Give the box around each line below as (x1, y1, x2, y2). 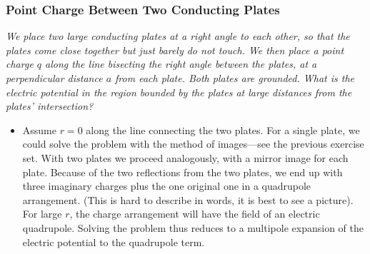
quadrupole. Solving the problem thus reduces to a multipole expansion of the (22, 220, 364, 235)
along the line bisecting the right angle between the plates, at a (45, 56, 317, 71)
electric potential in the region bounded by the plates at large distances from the (6, 84, 352, 99)
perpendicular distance (6, 71, 103, 85)
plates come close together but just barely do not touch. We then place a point (6, 42, 344, 57)
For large (22, 206, 62, 221)
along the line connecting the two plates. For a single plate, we (86, 122, 360, 137)
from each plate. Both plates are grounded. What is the (115, 71, 355, 85)
